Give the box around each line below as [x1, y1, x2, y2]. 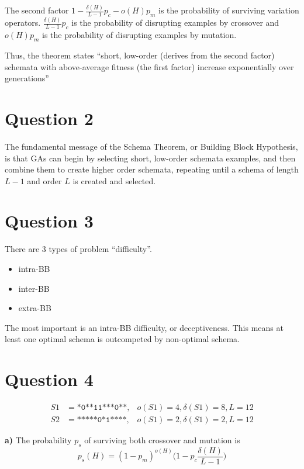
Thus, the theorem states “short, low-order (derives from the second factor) [5, 49, 275, 61]
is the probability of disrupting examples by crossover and [71, 16, 279, 29]
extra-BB [18, 302, 51, 314]
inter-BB [18, 282, 50, 294]
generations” [5, 72, 49, 84]
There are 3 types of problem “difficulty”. [5, 243, 152, 255]
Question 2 [5, 106, 94, 130]
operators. [5, 16, 41, 29]
